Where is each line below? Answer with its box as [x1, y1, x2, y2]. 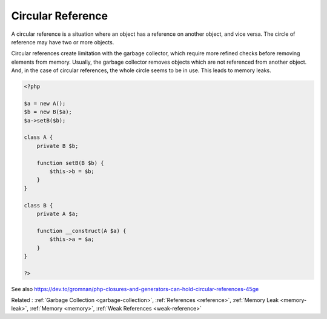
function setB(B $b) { [36, 159, 104, 166]
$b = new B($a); [24, 109, 73, 115]
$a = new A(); [24, 100, 66, 107]
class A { [24, 134, 53, 141]
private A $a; [36, 210, 79, 217]
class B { [24, 202, 53, 209]
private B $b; [36, 143, 79, 149]
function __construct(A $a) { [36, 227, 127, 234]
